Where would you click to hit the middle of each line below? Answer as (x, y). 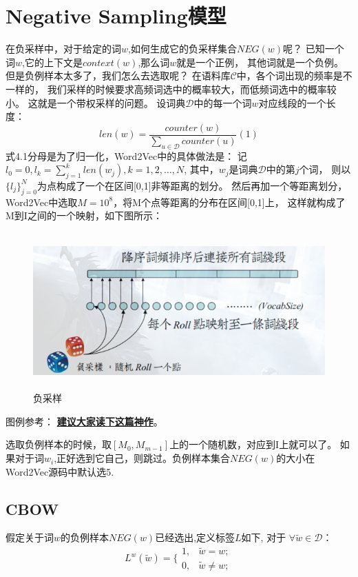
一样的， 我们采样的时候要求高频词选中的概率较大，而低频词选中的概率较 (171, 89)
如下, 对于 (264, 537)
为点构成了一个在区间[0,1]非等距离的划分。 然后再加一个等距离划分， (192, 185)
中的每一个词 (223, 102)
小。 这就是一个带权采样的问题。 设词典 (96, 102)
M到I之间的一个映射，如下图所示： (84, 215)
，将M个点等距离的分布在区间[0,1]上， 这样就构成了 (229, 202)
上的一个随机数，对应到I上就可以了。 (253, 444)
